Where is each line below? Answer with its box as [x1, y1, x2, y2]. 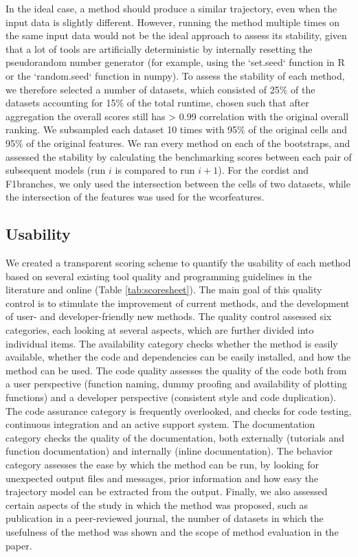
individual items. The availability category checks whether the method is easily [5, 336, 338, 350]
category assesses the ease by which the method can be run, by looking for [5, 457, 319, 472]
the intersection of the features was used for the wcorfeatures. [5, 190, 265, 204]
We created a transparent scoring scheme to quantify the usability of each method [5, 255, 351, 270]
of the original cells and [248, 122, 348, 137]
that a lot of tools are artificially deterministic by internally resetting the [5, 41, 313, 56]
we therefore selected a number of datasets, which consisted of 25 [5, 82, 280, 96]
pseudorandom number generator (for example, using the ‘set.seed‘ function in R [5, 55, 345, 69]
